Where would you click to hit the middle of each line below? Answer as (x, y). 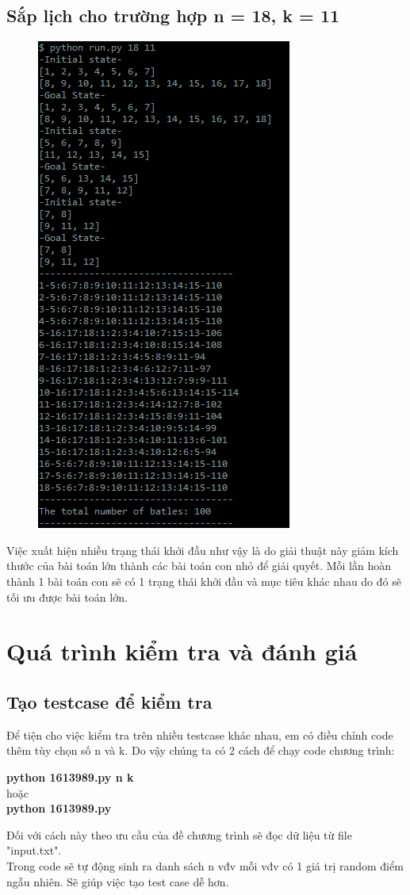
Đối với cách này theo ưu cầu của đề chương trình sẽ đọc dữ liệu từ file (179, 834)
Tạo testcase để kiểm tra (109, 701)
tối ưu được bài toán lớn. (67, 597)
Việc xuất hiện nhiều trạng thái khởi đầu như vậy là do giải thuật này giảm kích (203, 550)
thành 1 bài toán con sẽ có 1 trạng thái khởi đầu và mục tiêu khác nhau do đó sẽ (204, 581)
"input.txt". (34, 850)
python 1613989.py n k (70, 776)
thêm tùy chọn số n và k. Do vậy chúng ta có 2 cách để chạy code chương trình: (201, 750)
